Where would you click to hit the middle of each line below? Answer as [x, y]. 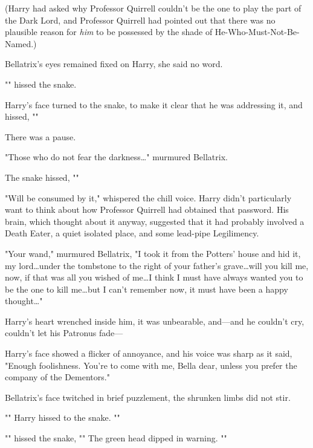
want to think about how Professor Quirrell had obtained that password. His [147, 209]
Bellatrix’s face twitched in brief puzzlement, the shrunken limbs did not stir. [148, 397]
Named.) [21, 43]
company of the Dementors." [57, 377]
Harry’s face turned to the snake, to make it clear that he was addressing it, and [154, 104]
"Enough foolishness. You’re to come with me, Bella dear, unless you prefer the [151, 365]
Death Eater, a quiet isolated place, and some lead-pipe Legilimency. [132, 233]
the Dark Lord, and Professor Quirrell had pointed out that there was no [140, 20]
